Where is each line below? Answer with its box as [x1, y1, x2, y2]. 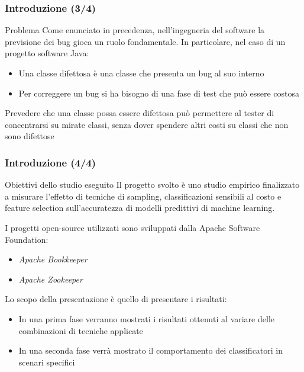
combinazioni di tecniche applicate [18, 324, 143, 336]
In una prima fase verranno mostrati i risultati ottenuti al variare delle [18, 312, 274, 325]
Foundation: [5, 233, 48, 245]
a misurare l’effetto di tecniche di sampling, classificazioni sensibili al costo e [5, 190, 282, 202]
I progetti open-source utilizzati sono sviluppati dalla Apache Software [5, 221, 260, 233]
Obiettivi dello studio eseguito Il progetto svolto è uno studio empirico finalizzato [5, 178, 300, 191]
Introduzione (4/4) [5, 155, 96, 169]
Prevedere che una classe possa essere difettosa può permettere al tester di [5, 107, 274, 119]
